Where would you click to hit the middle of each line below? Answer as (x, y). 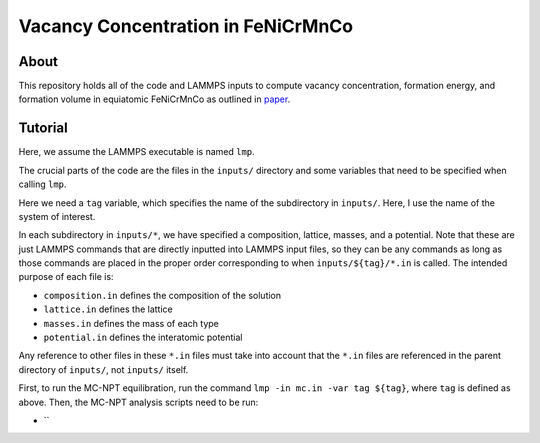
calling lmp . (42, 184)
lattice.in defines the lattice (108, 309)
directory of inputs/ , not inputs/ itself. (103, 369)
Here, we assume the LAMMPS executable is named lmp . (136, 152)
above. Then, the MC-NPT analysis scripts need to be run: (138, 402)
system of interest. (57, 216)
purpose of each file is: (66, 277)
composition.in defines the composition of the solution (162, 295)
